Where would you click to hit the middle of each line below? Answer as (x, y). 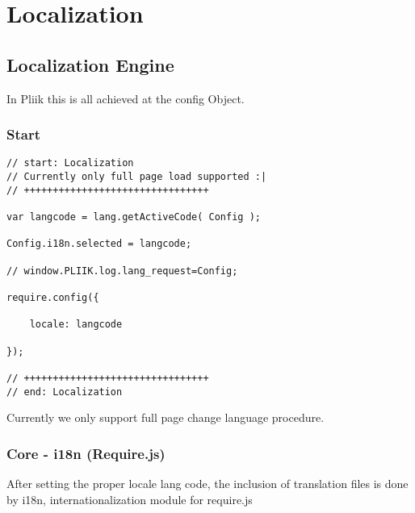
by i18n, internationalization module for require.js (130, 499)
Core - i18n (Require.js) (86, 453)
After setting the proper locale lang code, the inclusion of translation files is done (207, 484)
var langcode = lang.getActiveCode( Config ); (134, 217)
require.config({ (53, 297)
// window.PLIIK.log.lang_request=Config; (122, 271)
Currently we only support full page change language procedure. (166, 417)
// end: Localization (65, 392)
